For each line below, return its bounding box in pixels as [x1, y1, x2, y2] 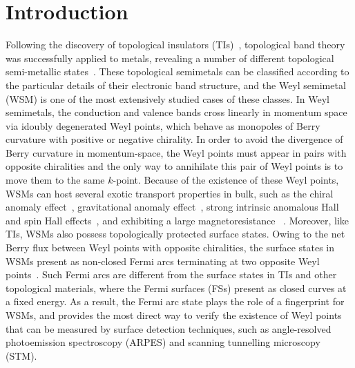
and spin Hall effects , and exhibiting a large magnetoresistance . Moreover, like [6, 213, 349, 227]
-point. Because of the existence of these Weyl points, [113, 173, 339, 187]
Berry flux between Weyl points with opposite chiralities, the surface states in [6, 240, 335, 255]
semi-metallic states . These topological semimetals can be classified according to [6, 64, 349, 79]
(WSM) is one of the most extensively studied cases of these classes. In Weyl [6, 91, 329, 106]
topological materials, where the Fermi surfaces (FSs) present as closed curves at [6, 280, 347, 295]
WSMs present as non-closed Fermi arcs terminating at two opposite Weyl [6, 253, 320, 268]
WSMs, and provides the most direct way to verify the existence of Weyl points [6, 308, 342, 322]
